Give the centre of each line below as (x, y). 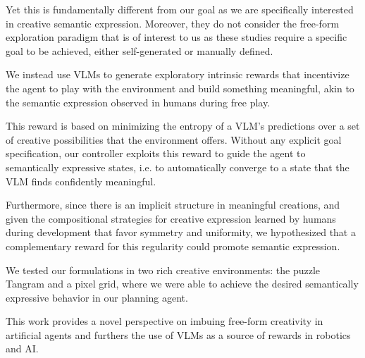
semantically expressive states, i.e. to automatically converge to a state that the (178, 167)
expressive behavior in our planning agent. (97, 297)
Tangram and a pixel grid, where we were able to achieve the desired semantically (182, 284)
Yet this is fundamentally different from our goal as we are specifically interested (180, 9)
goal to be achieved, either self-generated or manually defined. (140, 50)
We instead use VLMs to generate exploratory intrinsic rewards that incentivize (178, 74)
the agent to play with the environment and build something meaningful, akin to (180, 88)
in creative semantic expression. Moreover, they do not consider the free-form (173, 23)
